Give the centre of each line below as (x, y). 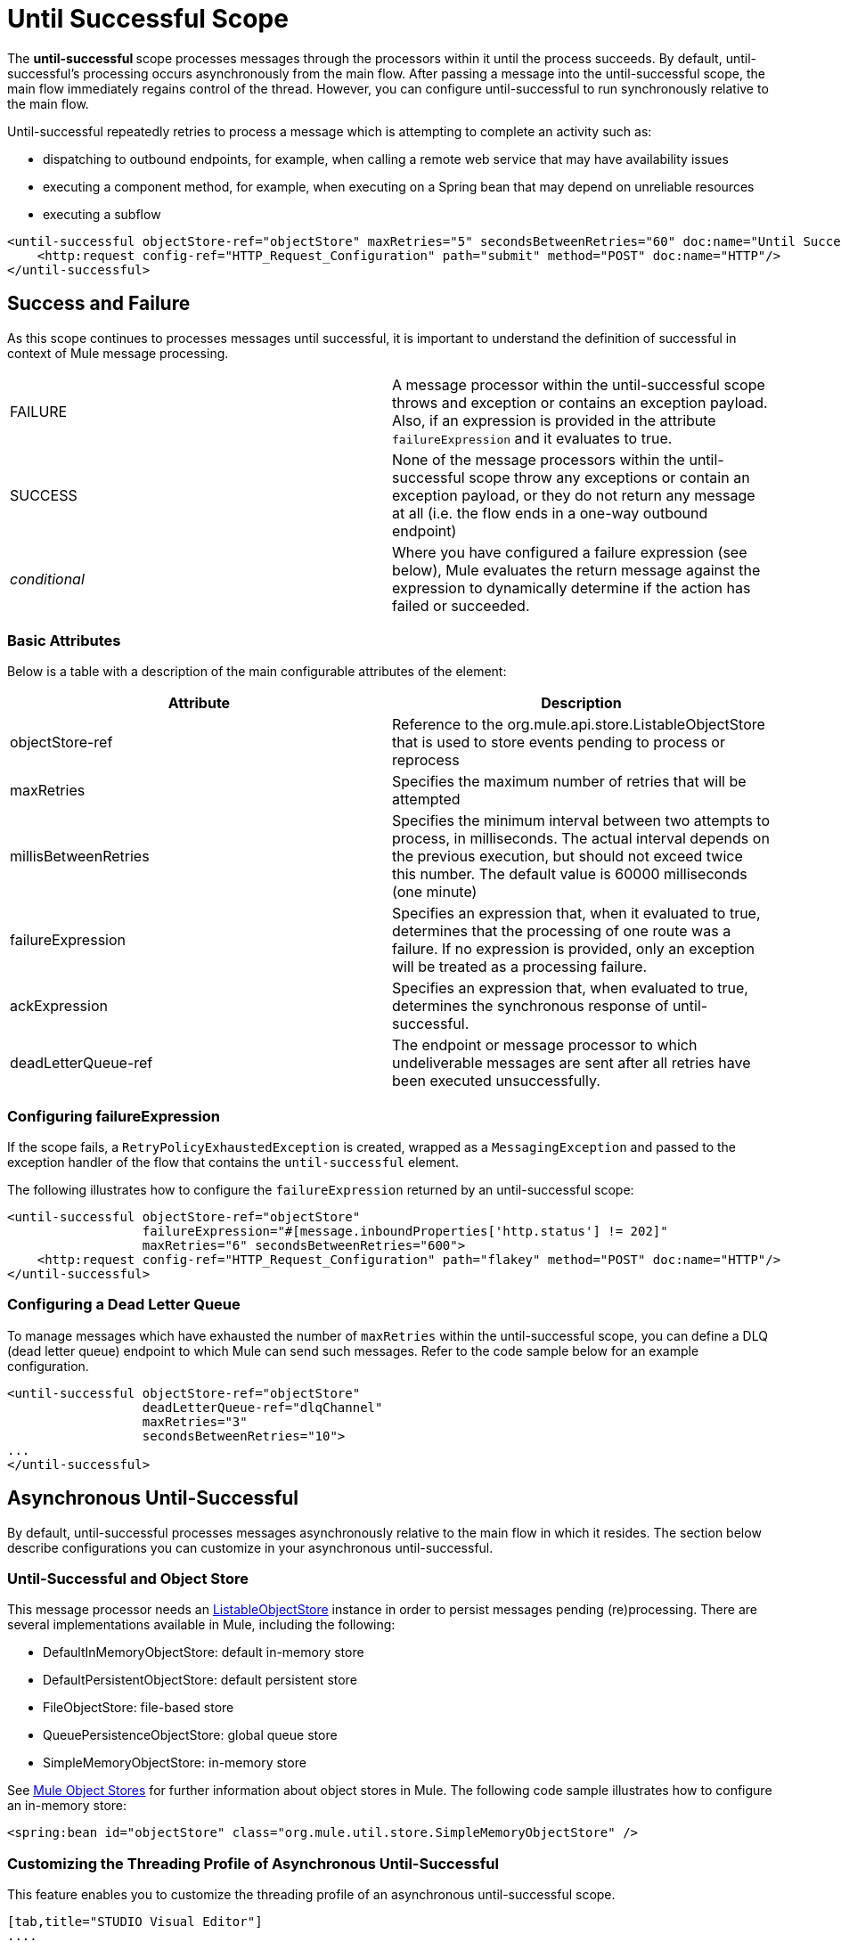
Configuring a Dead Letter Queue (124, 1305)
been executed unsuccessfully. (496, 1081)
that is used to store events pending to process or (559, 743)
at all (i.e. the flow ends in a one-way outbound (550, 513)
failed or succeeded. (461, 605)
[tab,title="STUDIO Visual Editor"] (135, 1922)
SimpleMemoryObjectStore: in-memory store (175, 1763)
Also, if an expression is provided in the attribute (554, 420)
